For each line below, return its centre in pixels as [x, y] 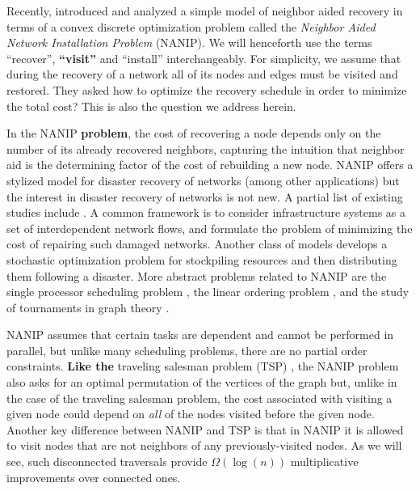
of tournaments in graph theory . [88, 307]
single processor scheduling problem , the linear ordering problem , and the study [208, 292]
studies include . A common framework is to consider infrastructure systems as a [206, 212]
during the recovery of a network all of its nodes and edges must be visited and [202, 74]
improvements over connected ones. [94, 477]
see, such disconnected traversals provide [107, 461]
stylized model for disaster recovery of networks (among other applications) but [203, 180]
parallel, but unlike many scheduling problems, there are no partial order [187, 350]
